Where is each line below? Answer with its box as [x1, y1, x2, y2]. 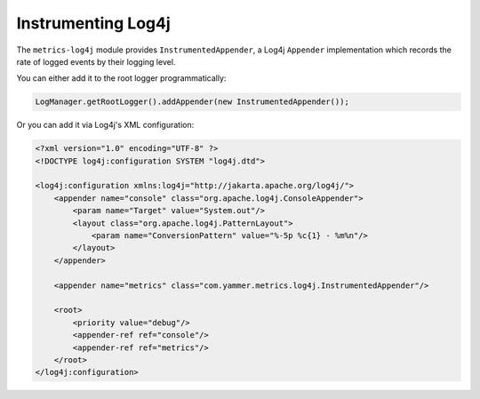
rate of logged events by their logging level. [16, 56, 176, 67]
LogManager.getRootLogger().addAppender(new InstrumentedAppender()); [35, 97, 350, 107]
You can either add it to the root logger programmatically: [16, 73, 227, 84]
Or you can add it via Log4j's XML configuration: [16, 120, 195, 131]
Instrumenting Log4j [16, 13, 171, 33]
